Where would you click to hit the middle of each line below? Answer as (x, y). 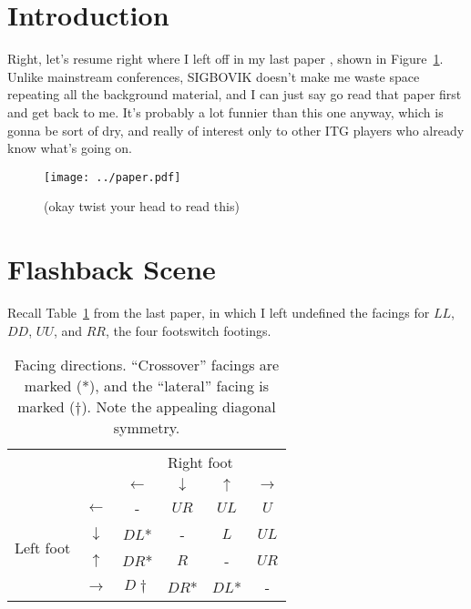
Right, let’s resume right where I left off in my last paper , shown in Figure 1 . (225, 59)
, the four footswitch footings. (188, 330)
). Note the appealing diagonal (179, 407)
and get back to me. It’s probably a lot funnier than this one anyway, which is (225, 112)
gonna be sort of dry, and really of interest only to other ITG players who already (236, 130)
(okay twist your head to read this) (142, 206)
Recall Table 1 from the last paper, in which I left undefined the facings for (219, 313)
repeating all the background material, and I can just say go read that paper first (235, 94)
